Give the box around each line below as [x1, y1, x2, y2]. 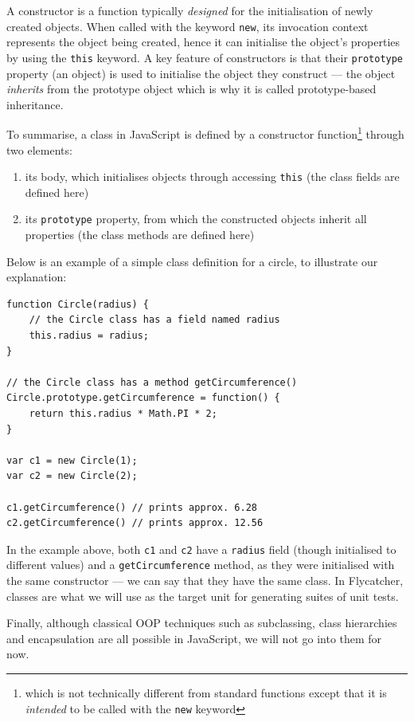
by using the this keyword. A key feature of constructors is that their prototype [6, 49, 404, 65]
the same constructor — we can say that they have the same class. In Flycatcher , [6, 572, 404, 589]
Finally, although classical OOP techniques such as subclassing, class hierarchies [6, 614, 397, 631]
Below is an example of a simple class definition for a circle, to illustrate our [6, 253, 378, 269]
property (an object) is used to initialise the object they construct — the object [6, 65, 396, 81]
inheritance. [6, 96, 64, 112]
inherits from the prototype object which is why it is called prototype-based [6, 80, 377, 97]
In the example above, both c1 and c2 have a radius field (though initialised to [6, 540, 396, 557]
